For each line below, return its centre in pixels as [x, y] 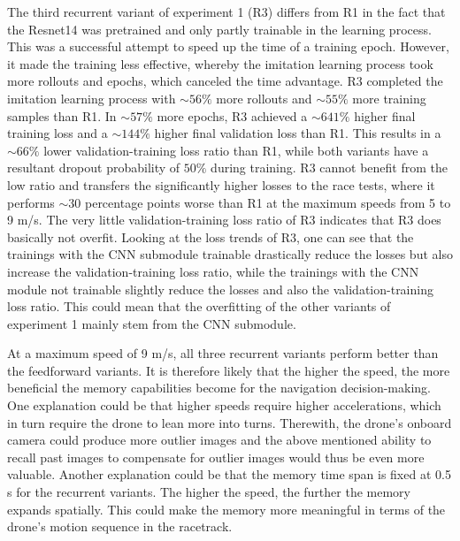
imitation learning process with [92, 98]
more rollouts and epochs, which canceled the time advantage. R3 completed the [225, 81]
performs [31, 202]
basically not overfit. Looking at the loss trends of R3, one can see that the [211, 236]
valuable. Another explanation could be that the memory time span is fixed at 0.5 [229, 474]
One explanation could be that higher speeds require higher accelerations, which [224, 405]
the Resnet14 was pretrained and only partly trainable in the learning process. [219, 29]
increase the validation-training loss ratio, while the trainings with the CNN [213, 271]
